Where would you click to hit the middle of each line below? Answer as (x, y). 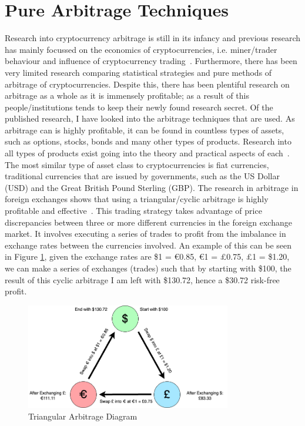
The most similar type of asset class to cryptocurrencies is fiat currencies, (137, 164)
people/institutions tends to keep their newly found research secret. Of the (139, 107)
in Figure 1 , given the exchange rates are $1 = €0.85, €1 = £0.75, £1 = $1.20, (147, 256)
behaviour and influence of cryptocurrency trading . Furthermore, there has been (151, 61)
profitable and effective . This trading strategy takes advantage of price (133, 211)
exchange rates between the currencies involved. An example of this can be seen (148, 245)
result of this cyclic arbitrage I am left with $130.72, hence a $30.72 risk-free (142, 279)
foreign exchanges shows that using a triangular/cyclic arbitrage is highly (137, 199)
